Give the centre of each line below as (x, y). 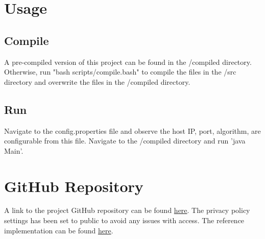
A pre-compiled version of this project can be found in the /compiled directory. (128, 62)
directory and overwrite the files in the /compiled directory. (97, 81)
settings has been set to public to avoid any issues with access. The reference (124, 220)
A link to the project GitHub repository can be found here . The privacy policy (127, 210)
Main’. (14, 150)
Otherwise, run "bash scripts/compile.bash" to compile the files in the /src (120, 72)
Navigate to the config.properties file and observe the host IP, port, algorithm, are (132, 130)
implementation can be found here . (59, 230)
